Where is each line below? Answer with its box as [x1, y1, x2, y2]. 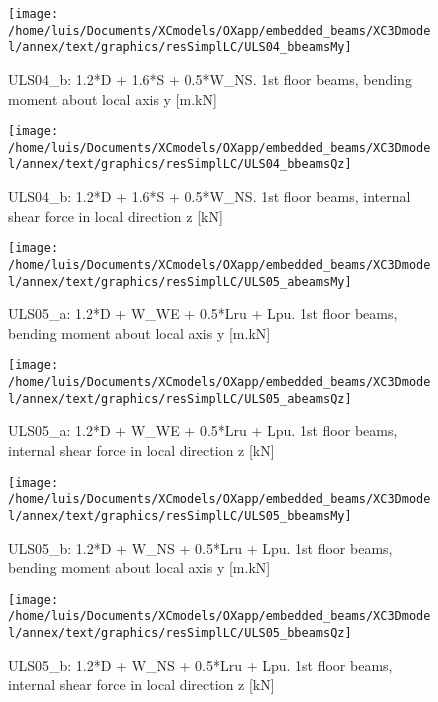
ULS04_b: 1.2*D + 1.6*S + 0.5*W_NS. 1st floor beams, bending [8, 68, 412, 89]
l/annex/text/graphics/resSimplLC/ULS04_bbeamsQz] [8, 157, 352, 172]
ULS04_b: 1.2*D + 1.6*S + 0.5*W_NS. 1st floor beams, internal [8, 186, 411, 207]
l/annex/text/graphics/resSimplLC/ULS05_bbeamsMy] [8, 508, 352, 523]
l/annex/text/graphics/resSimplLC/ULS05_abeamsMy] [8, 274, 352, 289]
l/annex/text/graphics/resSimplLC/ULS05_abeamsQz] [8, 391, 352, 406]
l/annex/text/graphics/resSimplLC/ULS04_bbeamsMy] [8, 40, 352, 55]
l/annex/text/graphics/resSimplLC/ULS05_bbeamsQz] [8, 626, 352, 641]
